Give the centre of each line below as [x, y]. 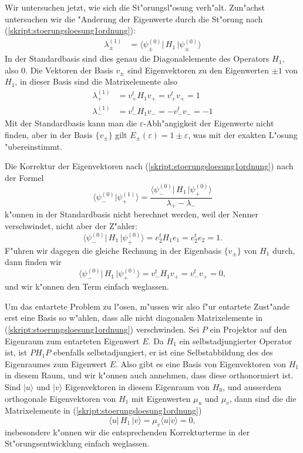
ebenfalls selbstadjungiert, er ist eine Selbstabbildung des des [163, 352]
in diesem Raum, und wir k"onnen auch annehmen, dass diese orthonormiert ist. [149, 375]
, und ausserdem [252, 386]
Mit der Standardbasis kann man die [71, 123]
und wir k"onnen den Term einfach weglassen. [87, 286]
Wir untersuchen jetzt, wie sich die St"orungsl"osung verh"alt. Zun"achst [135, 7]
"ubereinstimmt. [33, 146]
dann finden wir [33, 262]
